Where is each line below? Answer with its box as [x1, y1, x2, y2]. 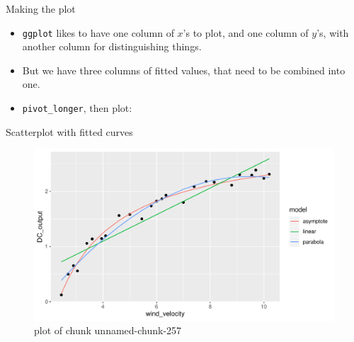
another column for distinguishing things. [22, 39, 202, 54]
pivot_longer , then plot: [22, 101, 132, 115]
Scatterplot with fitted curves [6, 124, 133, 139]
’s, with [316, 25, 349, 40]
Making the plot [6, 1, 76, 16]
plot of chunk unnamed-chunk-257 [34, 323, 182, 338]
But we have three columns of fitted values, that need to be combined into [22, 62, 346, 77]
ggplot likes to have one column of [22, 25, 174, 40]
